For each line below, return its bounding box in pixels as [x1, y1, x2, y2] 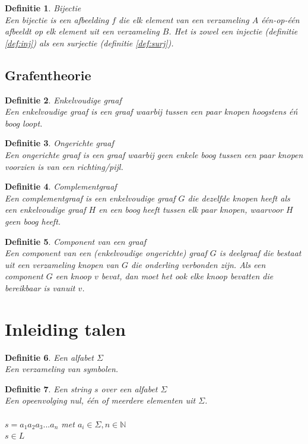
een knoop [55, 270, 91, 282]
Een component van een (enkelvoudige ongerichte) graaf [5, 247, 207, 259]
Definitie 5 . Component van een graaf [5, 235, 146, 247]
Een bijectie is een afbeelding [5, 13, 109, 26]
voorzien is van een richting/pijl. [5, 160, 123, 172]
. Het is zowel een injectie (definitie [169, 25, 298, 37]
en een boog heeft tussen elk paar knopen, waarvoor [99, 203, 283, 216]
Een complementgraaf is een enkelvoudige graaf [5, 191, 176, 204]
